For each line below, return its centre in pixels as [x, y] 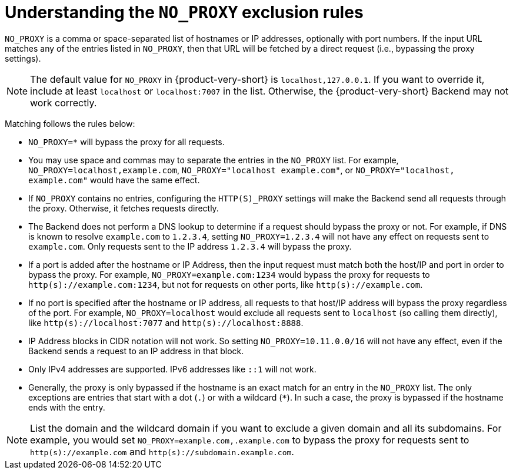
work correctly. [64, 102]
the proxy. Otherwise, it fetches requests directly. [124, 208]
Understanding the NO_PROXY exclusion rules [184, 12]
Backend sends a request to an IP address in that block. [136, 351]
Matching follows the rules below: [70, 123]
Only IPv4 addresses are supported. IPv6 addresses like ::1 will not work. [172, 369]
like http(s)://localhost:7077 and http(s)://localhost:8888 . [166, 322]
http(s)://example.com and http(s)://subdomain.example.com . [162, 451]
